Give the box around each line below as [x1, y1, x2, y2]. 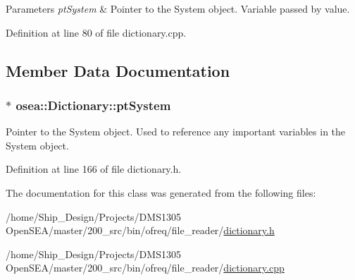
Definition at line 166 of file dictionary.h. [6, 162, 182, 176]
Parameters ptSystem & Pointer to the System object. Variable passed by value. [6, 1, 350, 16]
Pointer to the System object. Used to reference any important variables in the [6, 124, 346, 139]
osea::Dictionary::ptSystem [15, 96, 171, 114]
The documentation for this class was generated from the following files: [6, 185, 316, 200]
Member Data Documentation [6, 59, 230, 81]
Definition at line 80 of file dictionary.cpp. [6, 25, 187, 39]
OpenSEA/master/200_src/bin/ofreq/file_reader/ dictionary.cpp [6, 260, 285, 275]
